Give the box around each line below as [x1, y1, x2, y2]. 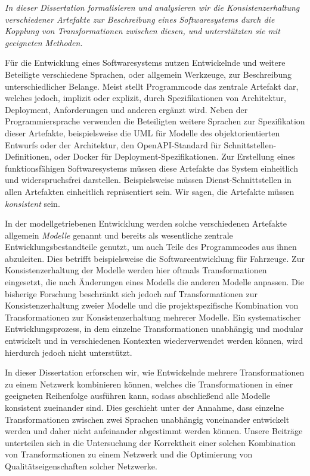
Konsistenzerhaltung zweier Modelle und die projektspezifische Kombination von [5, 299, 299, 312]
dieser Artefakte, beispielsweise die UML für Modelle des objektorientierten [5, 126, 280, 139]
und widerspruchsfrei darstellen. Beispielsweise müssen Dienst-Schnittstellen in [5, 173, 292, 186]
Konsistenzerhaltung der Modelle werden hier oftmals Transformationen [5, 264, 267, 276]
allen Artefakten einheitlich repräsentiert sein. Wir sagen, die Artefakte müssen [5, 185, 294, 197]
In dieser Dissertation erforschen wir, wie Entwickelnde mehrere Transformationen [5, 366, 305, 379]
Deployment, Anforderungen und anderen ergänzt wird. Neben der [5, 103, 248, 115]
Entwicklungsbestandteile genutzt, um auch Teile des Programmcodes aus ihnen [5, 240, 297, 253]
